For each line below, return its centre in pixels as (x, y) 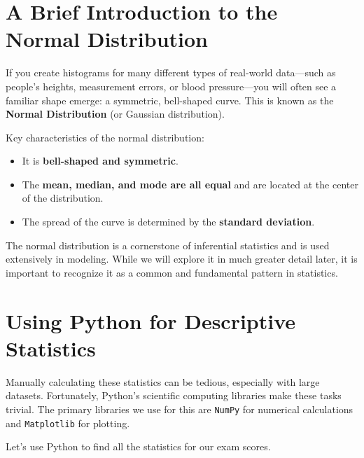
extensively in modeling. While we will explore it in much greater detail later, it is (182, 259)
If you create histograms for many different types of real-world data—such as (171, 72)
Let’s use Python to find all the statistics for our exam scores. (138, 446)
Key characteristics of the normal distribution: (105, 137)
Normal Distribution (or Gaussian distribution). (115, 114)
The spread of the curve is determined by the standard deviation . (168, 222)
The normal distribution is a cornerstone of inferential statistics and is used (168, 245)
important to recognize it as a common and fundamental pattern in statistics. (172, 272)
